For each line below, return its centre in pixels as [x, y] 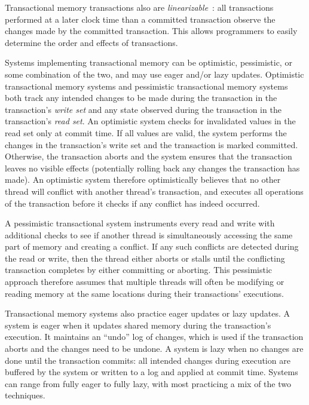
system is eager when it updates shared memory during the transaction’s [138, 325]
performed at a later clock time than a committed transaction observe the [140, 19]
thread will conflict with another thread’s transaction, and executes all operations [154, 191]
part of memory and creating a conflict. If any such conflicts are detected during [152, 246]
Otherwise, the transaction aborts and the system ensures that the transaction [149, 156]
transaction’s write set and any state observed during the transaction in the [143, 109]
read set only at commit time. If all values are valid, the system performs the [146, 132]
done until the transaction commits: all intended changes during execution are [148, 360]
